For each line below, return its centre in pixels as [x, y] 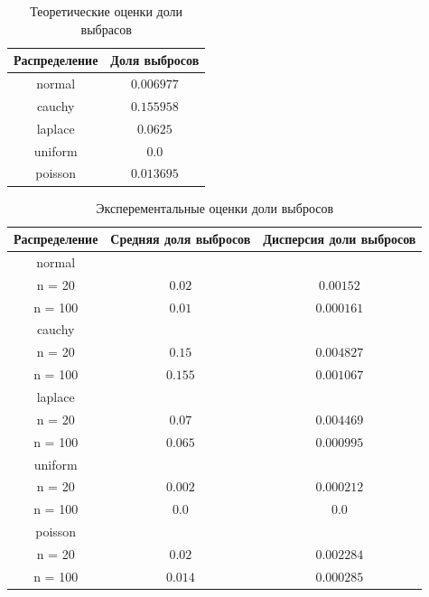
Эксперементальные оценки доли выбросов [215, 207]
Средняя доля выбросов [181, 239]
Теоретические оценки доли [106, 11]
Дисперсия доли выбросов [340, 239]
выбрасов [106, 28]
